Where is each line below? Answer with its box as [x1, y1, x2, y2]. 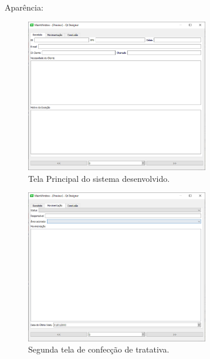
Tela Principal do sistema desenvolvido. [28, 172, 170, 184]
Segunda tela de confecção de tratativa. [28, 343, 170, 355]
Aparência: [5, 1, 43, 13]
